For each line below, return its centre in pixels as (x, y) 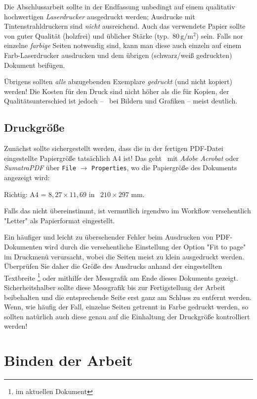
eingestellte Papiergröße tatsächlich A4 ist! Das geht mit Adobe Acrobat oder (121, 158)
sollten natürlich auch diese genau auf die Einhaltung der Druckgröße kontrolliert (127, 316)
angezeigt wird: (27, 177)
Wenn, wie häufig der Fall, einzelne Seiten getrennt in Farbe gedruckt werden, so (126, 307)
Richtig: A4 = (25, 194)
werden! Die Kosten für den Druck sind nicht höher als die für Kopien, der (117, 91)
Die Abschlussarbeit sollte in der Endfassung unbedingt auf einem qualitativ (120, 6)
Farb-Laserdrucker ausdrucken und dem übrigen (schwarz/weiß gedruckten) (118, 55)
